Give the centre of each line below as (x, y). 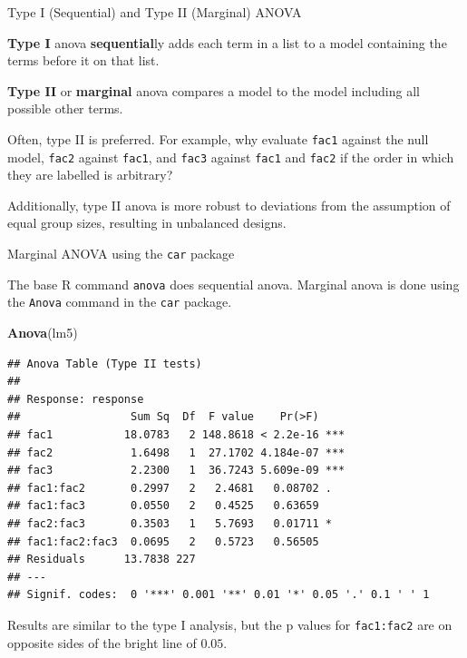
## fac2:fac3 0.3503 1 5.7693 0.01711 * (170, 523)
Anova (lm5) (43, 333)
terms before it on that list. (83, 60)
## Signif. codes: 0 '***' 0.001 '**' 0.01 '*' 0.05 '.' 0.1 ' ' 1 (219, 595)
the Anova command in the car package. (120, 302)
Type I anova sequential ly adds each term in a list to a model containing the (227, 42)
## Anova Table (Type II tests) (105, 363)
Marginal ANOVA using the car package (121, 254)
